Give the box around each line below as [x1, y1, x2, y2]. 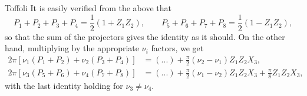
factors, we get [151, 42, 204, 54]
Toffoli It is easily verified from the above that [5, 2, 171, 14]
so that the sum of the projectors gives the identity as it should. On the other [5, 30, 285, 42]
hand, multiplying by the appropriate [5, 42, 140, 54]
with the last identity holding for [5, 79, 123, 91]
